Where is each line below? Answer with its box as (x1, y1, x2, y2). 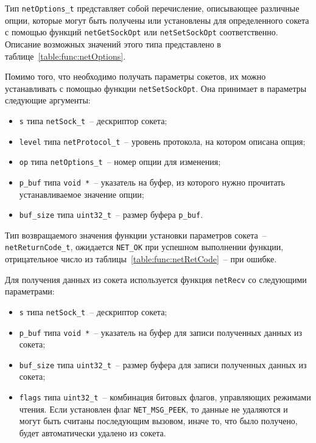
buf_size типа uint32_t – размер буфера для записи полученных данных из (19, 358, 307, 371)
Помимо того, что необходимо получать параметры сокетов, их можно (5, 70, 266, 83)
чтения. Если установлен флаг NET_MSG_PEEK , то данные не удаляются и (19, 402, 288, 415)
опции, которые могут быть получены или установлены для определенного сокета (5, 13, 309, 26)
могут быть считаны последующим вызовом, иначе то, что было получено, (19, 414, 298, 427)
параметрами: (5, 285, 55, 298)
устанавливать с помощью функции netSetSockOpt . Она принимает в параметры (5, 82, 307, 94)
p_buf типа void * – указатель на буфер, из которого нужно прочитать (19, 175, 285, 188)
